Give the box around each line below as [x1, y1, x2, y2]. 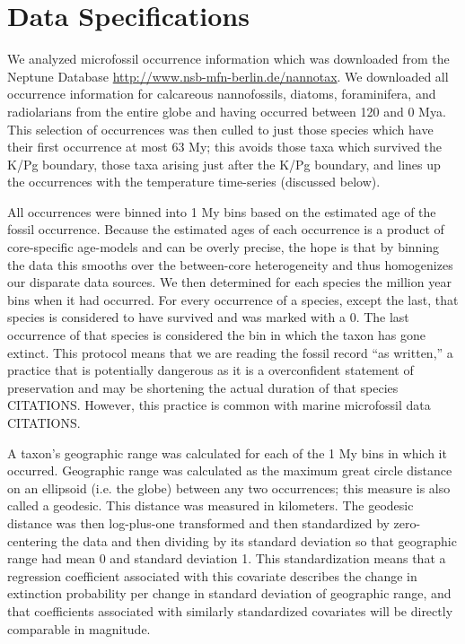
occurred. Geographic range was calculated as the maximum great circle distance [7, 461, 452, 480]
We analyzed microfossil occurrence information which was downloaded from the [7, 49, 450, 68]
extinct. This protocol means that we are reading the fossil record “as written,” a [7, 343, 453, 361]
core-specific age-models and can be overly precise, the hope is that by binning [7, 238, 440, 257]
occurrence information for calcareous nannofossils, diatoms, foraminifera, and [7, 84, 436, 103]
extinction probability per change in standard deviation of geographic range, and [7, 584, 452, 603]
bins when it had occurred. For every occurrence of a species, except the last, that [7, 290, 459, 309]
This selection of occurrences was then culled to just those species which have [7, 119, 434, 138]
